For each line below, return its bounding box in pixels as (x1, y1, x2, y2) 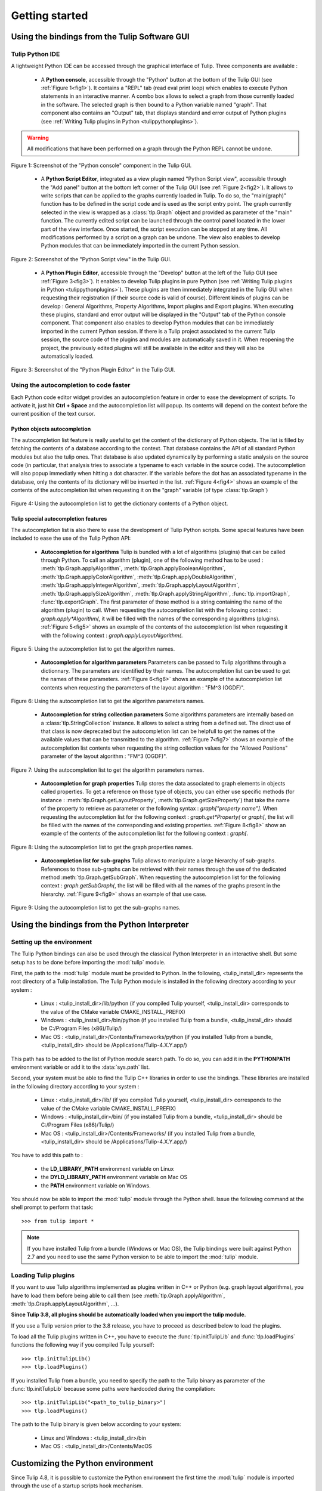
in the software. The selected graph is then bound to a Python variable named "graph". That (41, 101, 267, 108)
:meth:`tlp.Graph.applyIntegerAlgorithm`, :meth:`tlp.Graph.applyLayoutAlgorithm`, (41, 581, 240, 589)
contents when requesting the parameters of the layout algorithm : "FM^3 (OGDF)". (41, 683, 245, 691)
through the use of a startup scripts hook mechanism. (11, 1482, 143, 1489)
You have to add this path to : (11, 1152, 83, 1159)
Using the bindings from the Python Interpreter (11, 919, 189, 930)
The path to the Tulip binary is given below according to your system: (11, 1421, 181, 1428)
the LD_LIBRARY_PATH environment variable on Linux (41, 1165, 174, 1172)
